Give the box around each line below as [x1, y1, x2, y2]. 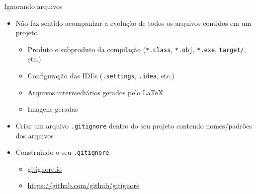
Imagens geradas [27, 104, 78, 114]
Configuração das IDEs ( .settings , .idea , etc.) [27, 70, 174, 81]
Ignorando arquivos [4, 1, 63, 11]
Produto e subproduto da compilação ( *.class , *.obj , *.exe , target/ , [27, 44, 246, 54]
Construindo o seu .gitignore [15, 147, 109, 157]
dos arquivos [15, 130, 54, 140]
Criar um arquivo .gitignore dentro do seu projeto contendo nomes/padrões [15, 120, 252, 130]
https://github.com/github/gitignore [27, 180, 140, 191]
